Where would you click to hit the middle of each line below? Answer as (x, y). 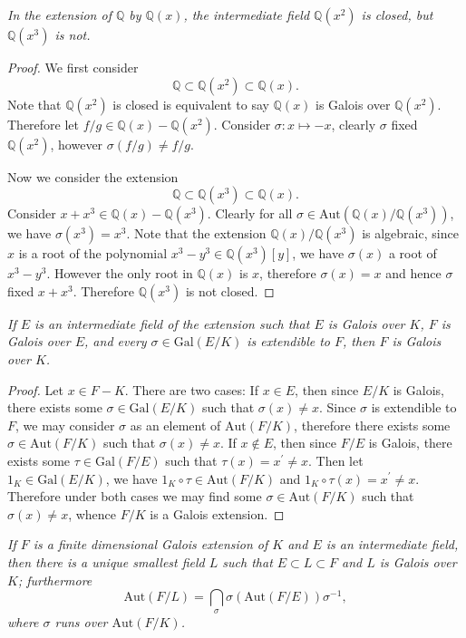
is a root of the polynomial (93, 253)
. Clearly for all (250, 213)
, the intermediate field (247, 14)
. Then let (336, 460)
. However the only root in (120, 273)
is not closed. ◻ (230, 290)
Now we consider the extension (93, 176)
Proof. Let (35, 389)
